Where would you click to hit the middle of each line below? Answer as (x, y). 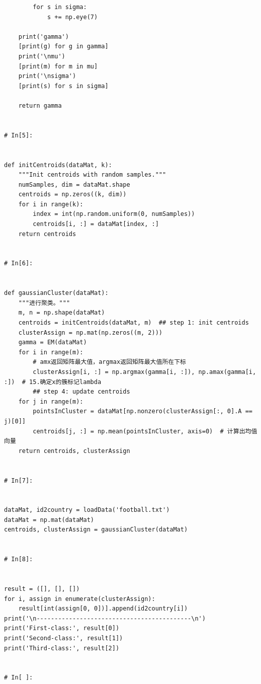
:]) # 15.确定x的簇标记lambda (53, 382)
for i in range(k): (51, 204)
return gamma (40, 105)
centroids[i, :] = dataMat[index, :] (96, 224)
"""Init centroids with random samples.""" (92, 175)
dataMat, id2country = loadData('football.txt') (87, 510)
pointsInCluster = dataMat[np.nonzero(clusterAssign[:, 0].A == (143, 411)
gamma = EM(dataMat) (53, 343)
